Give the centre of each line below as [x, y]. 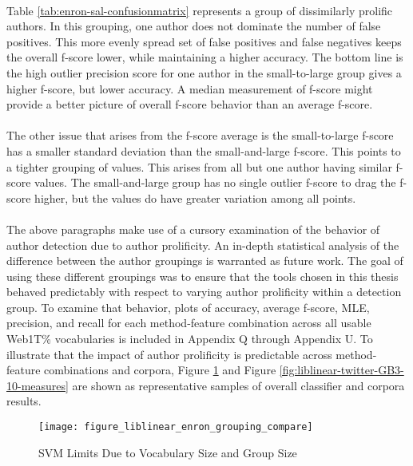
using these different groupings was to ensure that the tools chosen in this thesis [203, 276]
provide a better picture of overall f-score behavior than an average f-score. [190, 104]
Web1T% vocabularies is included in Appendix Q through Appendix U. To [190, 339]
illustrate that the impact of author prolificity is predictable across [169, 354]
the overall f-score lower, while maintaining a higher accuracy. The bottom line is [205, 57]
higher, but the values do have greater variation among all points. [195, 197]
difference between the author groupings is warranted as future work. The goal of [205, 261]
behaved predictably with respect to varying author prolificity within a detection [204, 292]
